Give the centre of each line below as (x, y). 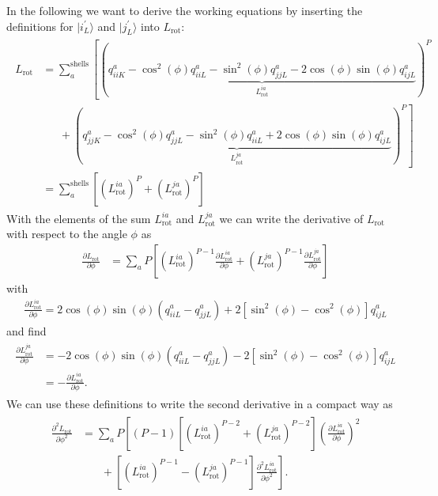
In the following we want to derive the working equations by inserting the (185, 10)
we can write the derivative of (291, 218)
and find (26, 330)
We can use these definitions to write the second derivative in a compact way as (200, 404)
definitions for (40, 26)
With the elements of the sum (79, 218)
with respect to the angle (67, 234)
